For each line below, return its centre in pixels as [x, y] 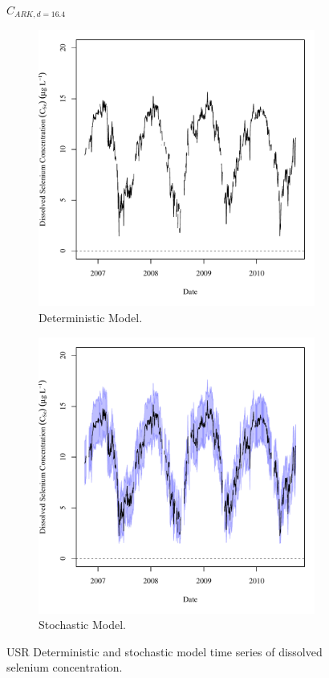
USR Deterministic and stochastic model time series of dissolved [164, 651]
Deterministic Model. [91, 318]
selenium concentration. [65, 667]
